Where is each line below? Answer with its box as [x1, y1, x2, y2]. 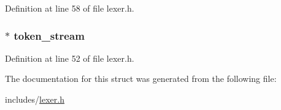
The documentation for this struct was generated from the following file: [5, 72, 277, 85]
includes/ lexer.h [5, 93, 64, 105]
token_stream [13, 28, 85, 43]
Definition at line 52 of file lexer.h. [5, 51, 134, 64]
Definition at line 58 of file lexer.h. [5, 2, 134, 14]
